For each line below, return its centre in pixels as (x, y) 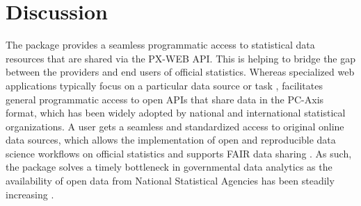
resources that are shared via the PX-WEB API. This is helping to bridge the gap (181, 58)
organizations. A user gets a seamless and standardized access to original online (175, 126)
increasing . (30, 194)
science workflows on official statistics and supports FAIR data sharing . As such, (179, 153)
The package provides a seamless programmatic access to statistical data (160, 45)
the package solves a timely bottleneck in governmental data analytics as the (169, 167)
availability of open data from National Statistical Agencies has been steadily (170, 181)
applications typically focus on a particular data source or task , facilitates (164, 85)
